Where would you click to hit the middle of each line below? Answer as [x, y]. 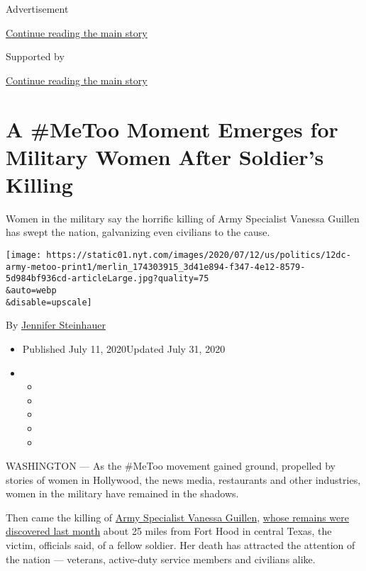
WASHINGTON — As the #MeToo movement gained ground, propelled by [171, 466]
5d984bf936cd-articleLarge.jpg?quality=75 [107, 279]
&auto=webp [31, 291]
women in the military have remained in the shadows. [122, 493]
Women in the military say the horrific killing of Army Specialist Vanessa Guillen [183, 218]
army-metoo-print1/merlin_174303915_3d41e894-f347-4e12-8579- [156, 267]
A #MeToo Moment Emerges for [172, 129]
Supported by [35, 56]
